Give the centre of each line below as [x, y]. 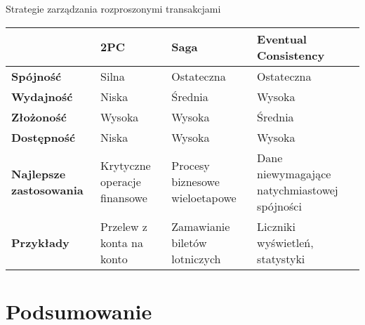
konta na [122, 242]
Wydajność [42, 96]
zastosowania [47, 190]
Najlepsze [39, 173]
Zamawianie [201, 226]
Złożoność [39, 117]
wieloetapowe [204, 198]
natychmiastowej [298, 190]
